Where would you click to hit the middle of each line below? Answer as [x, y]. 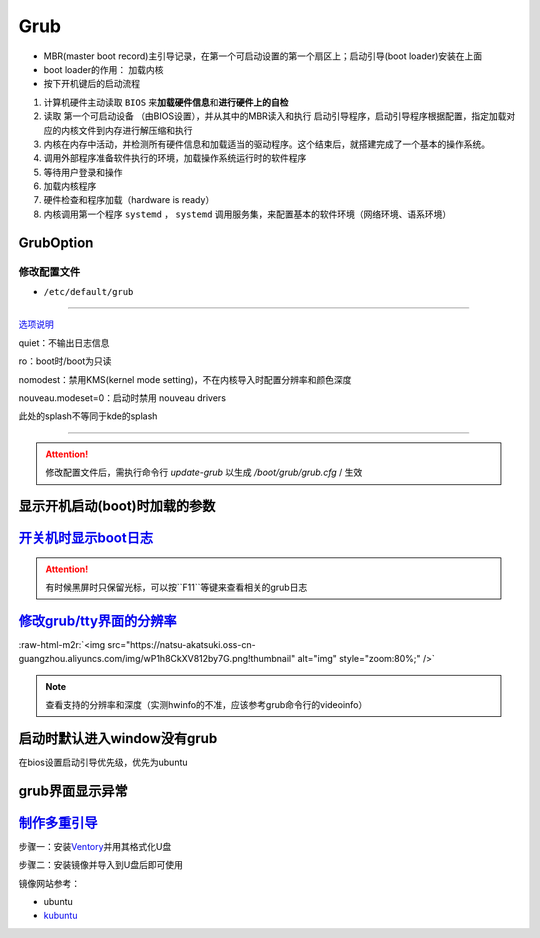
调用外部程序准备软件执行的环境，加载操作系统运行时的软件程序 [175, 158]
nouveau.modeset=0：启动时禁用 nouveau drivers [122, 397]
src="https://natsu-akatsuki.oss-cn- [181, 644]
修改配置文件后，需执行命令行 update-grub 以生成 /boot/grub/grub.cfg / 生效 [204, 472]
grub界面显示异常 [73, 790]
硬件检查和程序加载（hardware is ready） [129, 200]
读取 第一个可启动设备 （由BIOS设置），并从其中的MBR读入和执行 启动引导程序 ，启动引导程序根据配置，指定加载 [275, 116]
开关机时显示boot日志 [86, 537]
